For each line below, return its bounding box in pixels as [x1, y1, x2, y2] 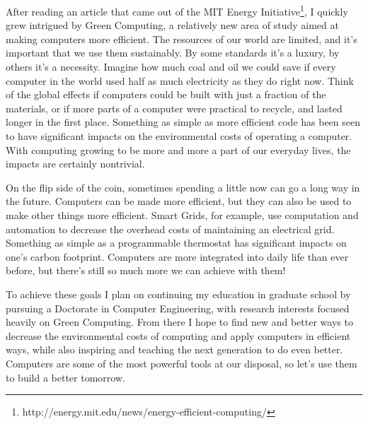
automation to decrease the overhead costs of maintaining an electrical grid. [6, 221, 335, 236]
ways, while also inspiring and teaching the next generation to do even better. [6, 342, 343, 357]
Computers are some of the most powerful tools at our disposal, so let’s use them [6, 355, 357, 370]
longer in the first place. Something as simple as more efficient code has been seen [6, 114, 361, 129]
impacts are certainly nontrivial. [6, 156, 145, 171]
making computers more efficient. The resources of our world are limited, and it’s [6, 31, 357, 46]
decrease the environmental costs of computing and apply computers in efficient [6, 328, 351, 343]
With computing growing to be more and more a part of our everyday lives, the [6, 142, 351, 157]
